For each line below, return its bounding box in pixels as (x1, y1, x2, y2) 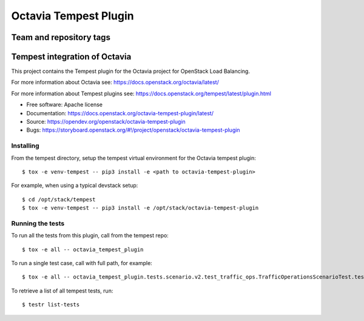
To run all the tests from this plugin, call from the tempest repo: (11, 232, 169, 239)
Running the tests (11, 219, 65, 228)
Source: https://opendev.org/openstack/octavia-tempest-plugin (26, 118, 186, 126)
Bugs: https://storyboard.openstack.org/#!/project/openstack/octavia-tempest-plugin (26, 126, 240, 133)
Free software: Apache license (26, 101, 103, 109)
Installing (11, 141, 39, 150)
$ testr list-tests (22, 301, 80, 308)
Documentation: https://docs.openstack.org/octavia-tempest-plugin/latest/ (26, 109, 214, 117)
